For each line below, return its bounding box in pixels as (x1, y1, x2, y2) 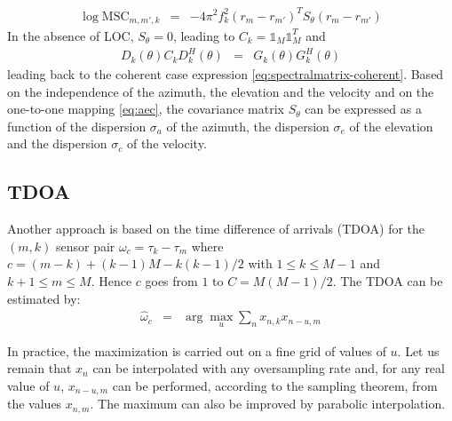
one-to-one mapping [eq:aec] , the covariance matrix (7, 99, 284, 118)
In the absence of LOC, (7, 26, 134, 44)
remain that (7, 359, 72, 377)
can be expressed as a (305, 99, 422, 118)
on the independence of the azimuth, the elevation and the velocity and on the (7, 82, 434, 100)
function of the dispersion (7, 116, 147, 135)
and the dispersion (7, 134, 107, 153)
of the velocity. (126, 134, 207, 153)
